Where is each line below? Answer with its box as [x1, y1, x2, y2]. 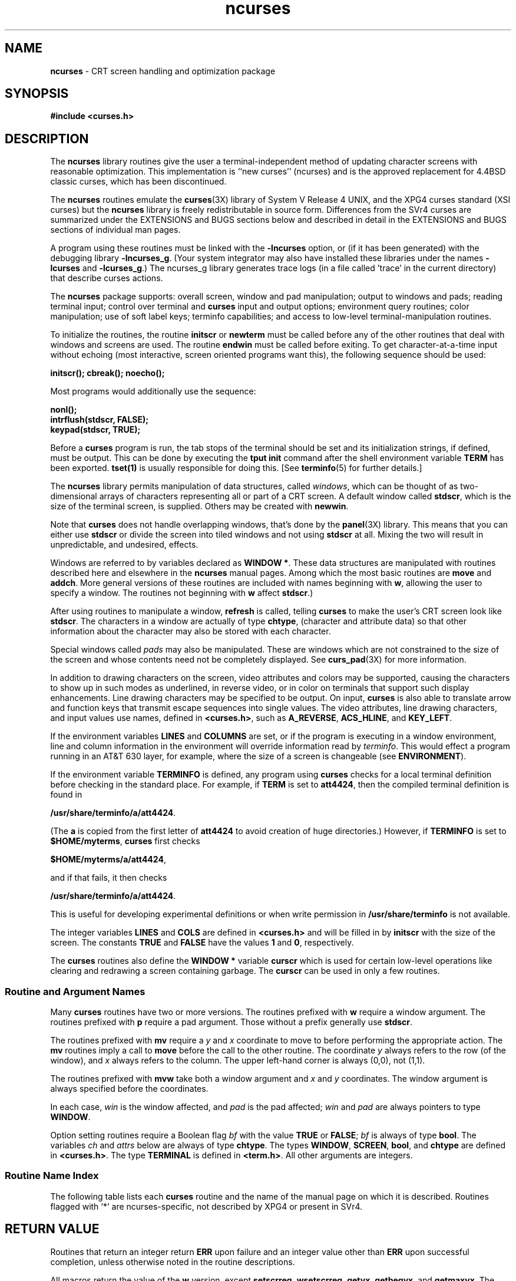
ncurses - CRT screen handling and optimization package [50, 65, 276, 76]
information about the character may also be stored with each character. [50, 626, 331, 637]
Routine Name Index [5, 1170, 99, 1182]
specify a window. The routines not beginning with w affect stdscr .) [50, 588, 313, 598]
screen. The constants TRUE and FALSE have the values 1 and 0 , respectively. [50, 937, 354, 948]
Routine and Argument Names [5, 985, 145, 997]
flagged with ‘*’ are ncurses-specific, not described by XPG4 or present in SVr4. [50, 1201, 363, 1211]
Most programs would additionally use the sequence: [50, 386, 256, 397]
